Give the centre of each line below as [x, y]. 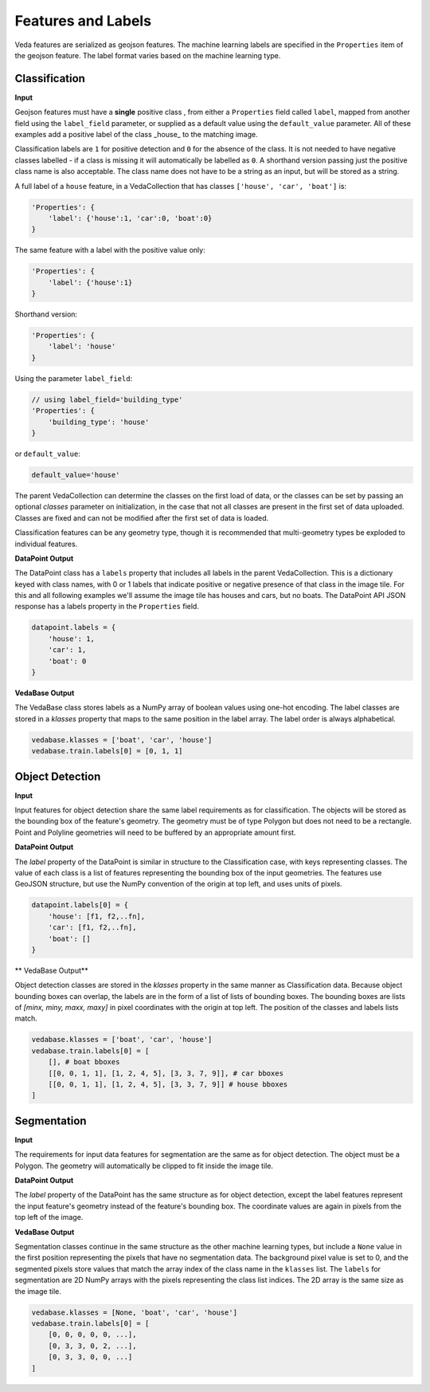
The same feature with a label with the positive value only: [110, 250]
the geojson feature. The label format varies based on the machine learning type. [148, 55]
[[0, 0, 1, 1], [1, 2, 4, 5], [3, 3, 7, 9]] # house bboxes [168, 1085]
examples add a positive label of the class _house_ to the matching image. [136, 135]
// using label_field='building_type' [107, 399]
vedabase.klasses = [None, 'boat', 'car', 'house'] [135, 1312]
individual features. [46, 544]
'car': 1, [67, 650]
